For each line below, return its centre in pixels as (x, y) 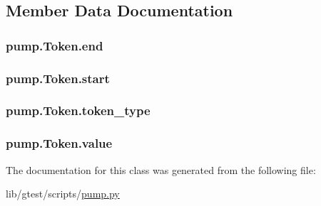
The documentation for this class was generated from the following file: (161, 169)
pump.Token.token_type (78, 110)
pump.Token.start (58, 78)
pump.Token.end (55, 45)
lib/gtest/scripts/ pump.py (63, 194)
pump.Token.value (59, 143)
